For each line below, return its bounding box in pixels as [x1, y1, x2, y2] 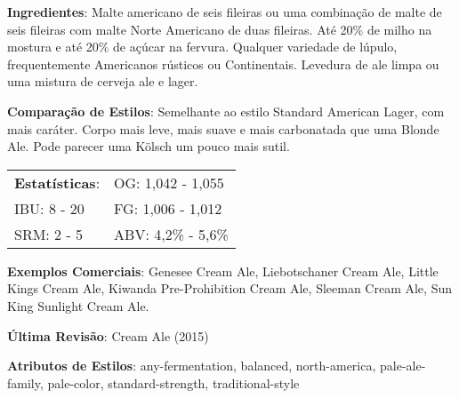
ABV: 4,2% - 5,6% [114, 223, 229, 244]
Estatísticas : [14, 171, 101, 193]
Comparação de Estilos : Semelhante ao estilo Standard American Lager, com [7, 101, 445, 120]
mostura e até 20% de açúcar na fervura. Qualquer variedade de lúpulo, [7, 37, 398, 56]
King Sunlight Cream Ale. [7, 296, 149, 314]
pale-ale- [380, 356, 426, 375]
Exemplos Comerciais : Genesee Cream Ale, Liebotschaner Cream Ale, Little [7, 261, 439, 280]
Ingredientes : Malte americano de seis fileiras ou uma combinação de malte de [7, 3, 442, 20]
